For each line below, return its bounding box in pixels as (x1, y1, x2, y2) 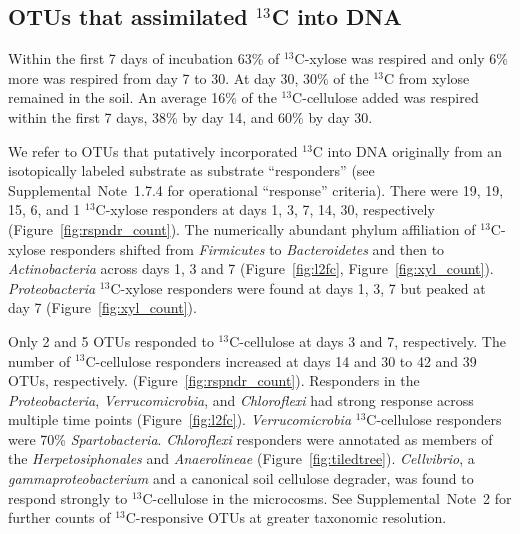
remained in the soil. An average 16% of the (8, 87, 277, 108)
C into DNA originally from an (312, 140, 503, 161)
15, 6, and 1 (8, 199, 81, 220)
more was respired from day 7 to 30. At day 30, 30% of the (8, 67, 369, 88)
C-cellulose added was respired (292, 87, 479, 108)
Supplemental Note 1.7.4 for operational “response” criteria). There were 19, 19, (8, 179, 504, 200)
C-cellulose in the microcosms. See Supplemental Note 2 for (142, 487, 512, 508)
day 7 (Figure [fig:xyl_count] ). (8, 297, 197, 318)
